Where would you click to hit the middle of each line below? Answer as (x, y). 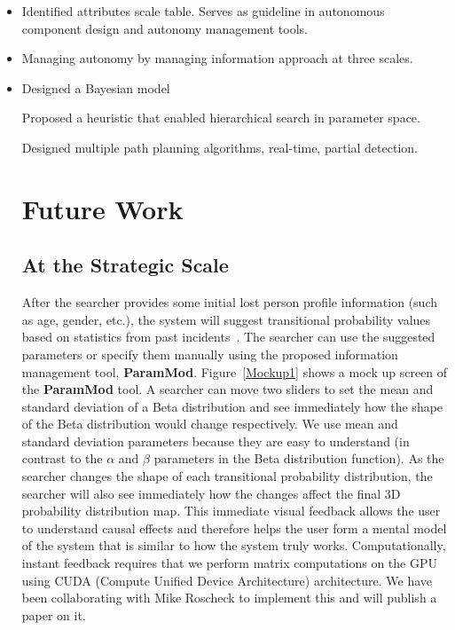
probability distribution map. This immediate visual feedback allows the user (231, 511)
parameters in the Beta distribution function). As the (299, 458)
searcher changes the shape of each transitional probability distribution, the (227, 476)
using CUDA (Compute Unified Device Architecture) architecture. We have (227, 580)
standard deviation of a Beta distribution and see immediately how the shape (232, 406)
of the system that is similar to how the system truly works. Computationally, (234, 545)
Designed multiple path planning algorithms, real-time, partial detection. (220, 147)
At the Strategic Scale (125, 265)
